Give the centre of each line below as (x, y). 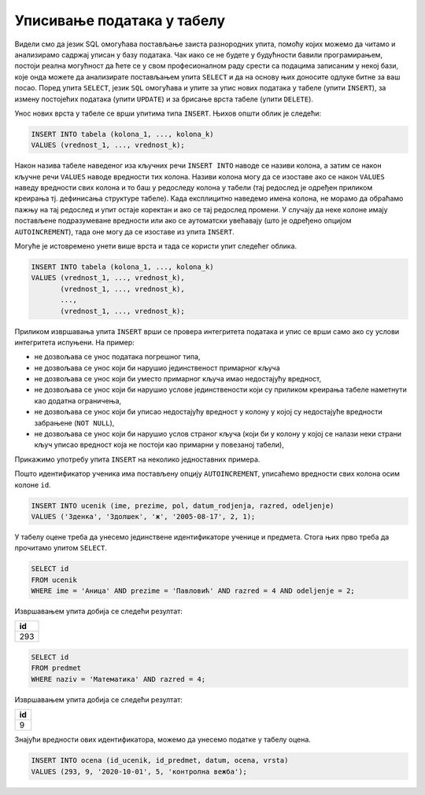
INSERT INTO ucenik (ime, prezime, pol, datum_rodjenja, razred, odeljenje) (183, 506)
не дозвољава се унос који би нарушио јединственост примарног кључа (157, 368)
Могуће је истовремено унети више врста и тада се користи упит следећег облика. (156, 246)
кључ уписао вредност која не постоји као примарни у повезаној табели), (159, 445)
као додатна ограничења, (78, 400)
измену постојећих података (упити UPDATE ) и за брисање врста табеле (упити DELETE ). (164, 99)
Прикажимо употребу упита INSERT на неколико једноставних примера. (137, 459)
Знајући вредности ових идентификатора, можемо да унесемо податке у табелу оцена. (163, 740)
